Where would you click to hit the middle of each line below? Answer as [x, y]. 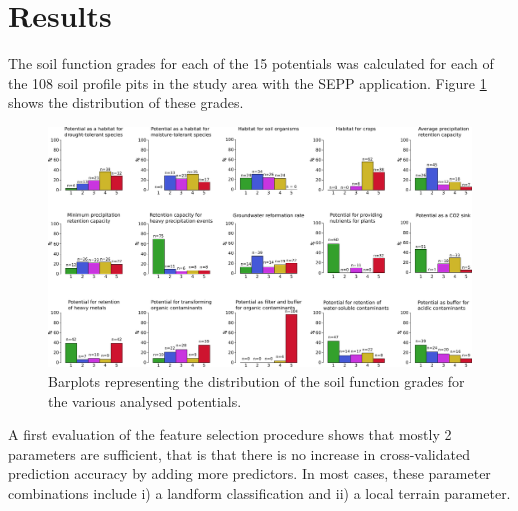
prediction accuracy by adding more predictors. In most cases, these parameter [249, 473]
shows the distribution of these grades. [126, 102]
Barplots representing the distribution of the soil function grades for [256, 381]
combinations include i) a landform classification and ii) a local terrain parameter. [259, 493]
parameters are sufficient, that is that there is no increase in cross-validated [239, 453]
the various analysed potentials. [145, 400]
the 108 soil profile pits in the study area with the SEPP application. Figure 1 [247, 82]
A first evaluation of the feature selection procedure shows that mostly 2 [230, 434]
